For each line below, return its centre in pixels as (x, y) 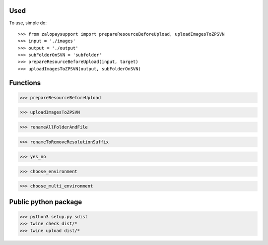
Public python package (46, 202)
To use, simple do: (28, 23)
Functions (25, 83)
